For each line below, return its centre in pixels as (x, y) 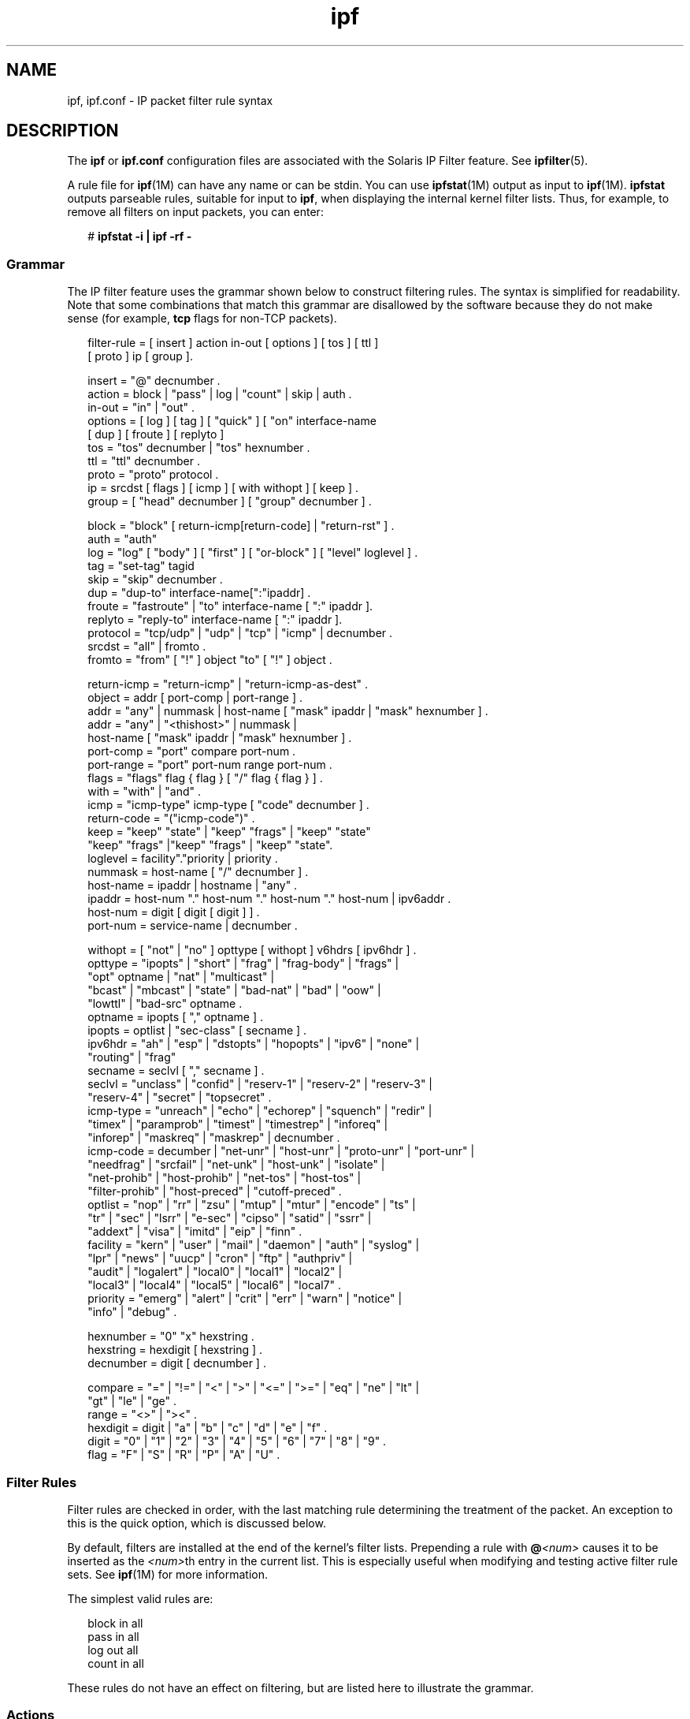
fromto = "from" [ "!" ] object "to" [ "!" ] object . (210, 660)
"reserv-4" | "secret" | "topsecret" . (180, 1098)
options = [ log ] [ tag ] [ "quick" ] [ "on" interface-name (232, 421)
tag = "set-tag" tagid (141, 566)
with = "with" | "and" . (145, 792)
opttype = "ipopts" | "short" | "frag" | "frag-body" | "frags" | (243, 964)
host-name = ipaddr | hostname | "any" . (193, 886)
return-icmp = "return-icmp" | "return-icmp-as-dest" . (228, 684)
